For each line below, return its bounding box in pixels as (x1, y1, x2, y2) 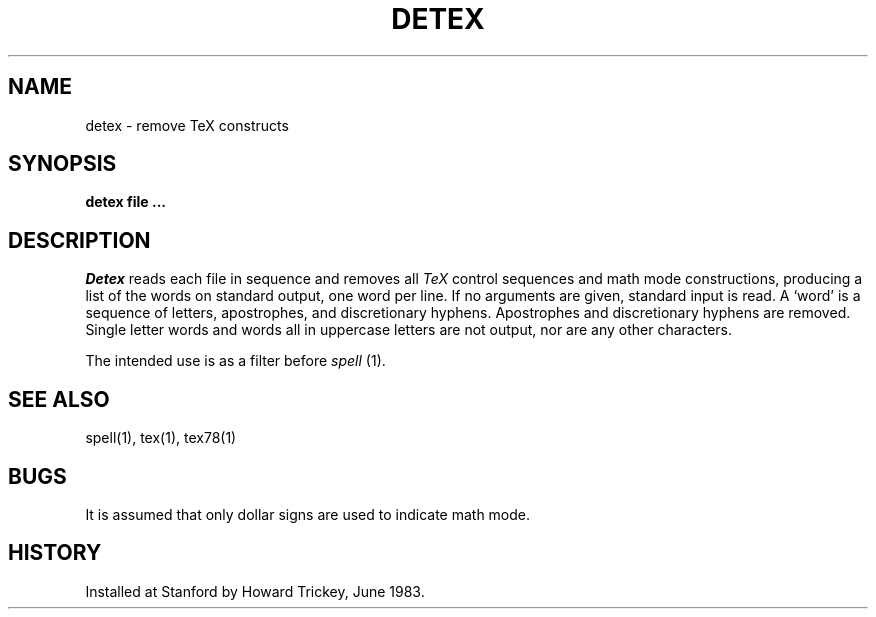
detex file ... (85, 193, 166, 211)
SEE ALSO (8, 386, 110, 412)
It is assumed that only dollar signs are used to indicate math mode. (85, 505, 531, 523)
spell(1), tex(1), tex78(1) (85, 429, 237, 447)
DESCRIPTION (8, 227, 151, 253)
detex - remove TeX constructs (85, 116, 289, 134)
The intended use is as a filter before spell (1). (85, 352, 386, 370)
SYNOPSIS (8, 151, 117, 177)
